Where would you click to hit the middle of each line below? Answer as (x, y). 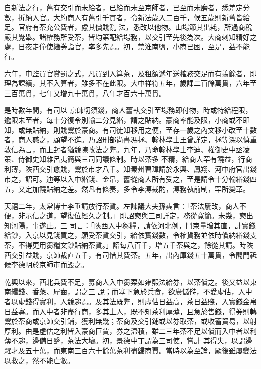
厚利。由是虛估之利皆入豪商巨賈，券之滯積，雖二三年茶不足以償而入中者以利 (130, 331)
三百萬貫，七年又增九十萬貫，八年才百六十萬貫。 (85, 93)
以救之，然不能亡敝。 (39, 360)
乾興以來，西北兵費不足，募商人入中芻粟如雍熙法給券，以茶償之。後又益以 (127, 281)
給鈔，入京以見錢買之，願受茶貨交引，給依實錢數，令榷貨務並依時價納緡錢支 (130, 235)
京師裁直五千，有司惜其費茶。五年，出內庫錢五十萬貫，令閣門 (148, 255)
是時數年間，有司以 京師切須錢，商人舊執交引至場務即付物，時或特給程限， (128, 110)
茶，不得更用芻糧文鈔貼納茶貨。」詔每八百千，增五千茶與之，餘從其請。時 (125, 245)
